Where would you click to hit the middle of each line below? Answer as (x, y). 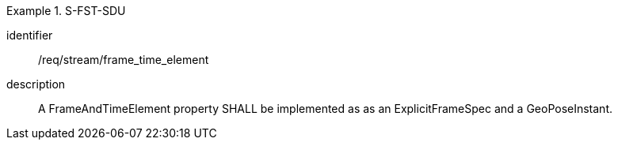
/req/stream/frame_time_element (124, 60)
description (36, 84)
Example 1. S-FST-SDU (66, 11)
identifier (30, 35)
